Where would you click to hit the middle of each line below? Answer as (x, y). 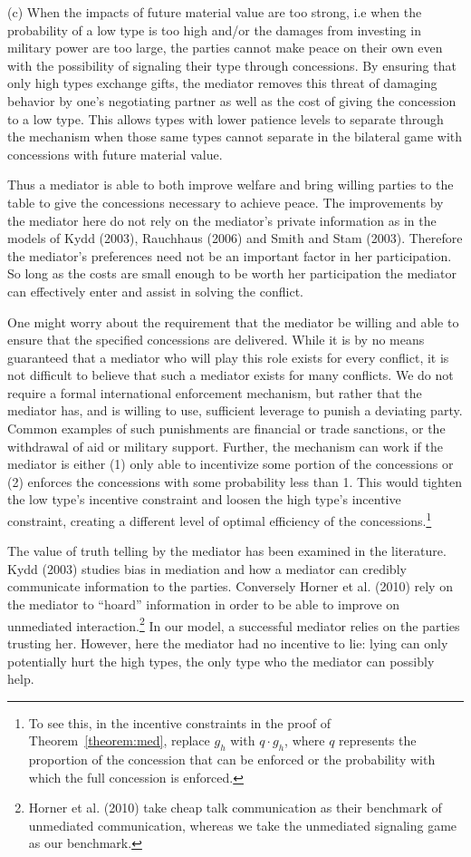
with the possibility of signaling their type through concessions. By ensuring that (232, 65)
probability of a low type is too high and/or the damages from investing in (214, 29)
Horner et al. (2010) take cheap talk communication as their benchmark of (235, 808)
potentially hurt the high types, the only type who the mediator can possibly (221, 661)
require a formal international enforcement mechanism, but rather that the (215, 392)
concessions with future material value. (115, 154)
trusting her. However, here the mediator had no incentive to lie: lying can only (228, 643)
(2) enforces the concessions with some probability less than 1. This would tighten (235, 481)
